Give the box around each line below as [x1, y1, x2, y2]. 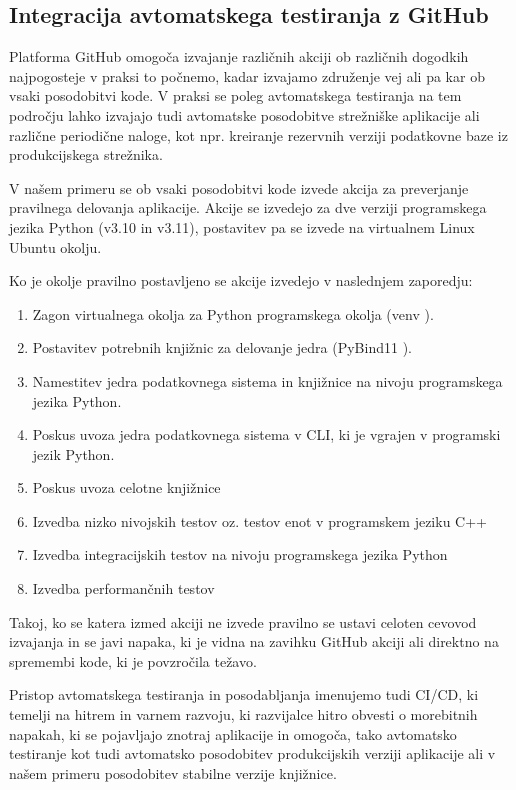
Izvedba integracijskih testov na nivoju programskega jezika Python [32, 544, 448, 565]
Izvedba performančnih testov [32, 578, 215, 599]
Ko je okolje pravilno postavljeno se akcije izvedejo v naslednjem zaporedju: [9, 270, 473, 291]
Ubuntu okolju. [9, 236, 102, 257]
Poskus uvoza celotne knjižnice [32, 477, 221, 498]
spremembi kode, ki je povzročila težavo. [9, 650, 257, 671]
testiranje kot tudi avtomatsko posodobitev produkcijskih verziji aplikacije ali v [9, 743, 496, 764]
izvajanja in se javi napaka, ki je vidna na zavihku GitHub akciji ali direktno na [9, 631, 499, 652]
